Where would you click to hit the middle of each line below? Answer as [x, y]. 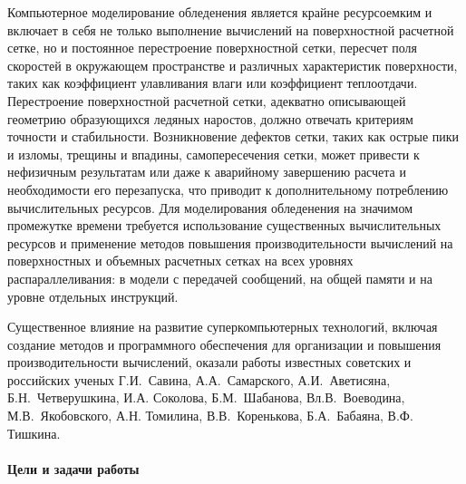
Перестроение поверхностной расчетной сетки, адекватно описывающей [207, 100]
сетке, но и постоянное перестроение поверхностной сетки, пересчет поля [213, 48]
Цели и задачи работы [73, 468]
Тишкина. [34, 433]
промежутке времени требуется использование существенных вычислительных [224, 225]
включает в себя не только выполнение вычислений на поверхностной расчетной [231, 29]
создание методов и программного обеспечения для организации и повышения [224, 344]
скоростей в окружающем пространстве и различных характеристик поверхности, [233, 65]
